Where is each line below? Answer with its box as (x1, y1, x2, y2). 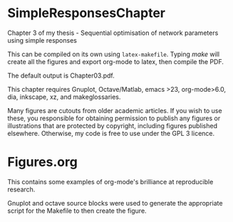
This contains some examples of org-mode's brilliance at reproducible (7, 177, 214, 186)
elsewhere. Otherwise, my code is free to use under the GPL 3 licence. (7, 129, 215, 137)
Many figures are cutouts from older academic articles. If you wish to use (7, 106, 222, 115)
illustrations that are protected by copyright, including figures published (7, 121, 218, 129)
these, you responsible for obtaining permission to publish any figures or (7, 114, 221, 122)
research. (7, 185, 36, 194)
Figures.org (7, 154, 78, 170)
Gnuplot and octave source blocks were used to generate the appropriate (7, 199, 223, 207)
